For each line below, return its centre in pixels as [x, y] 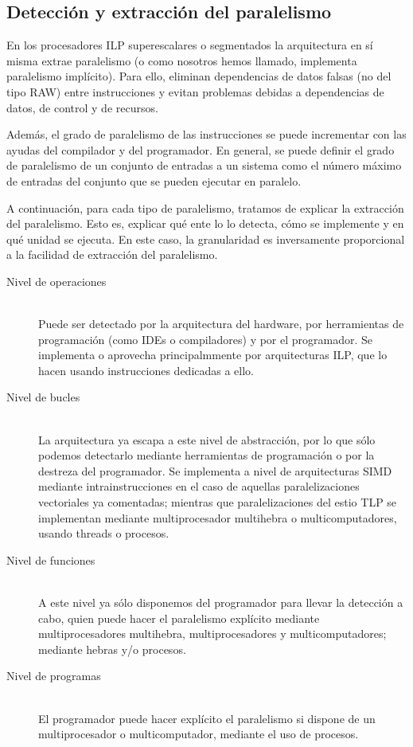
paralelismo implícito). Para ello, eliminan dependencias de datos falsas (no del [199, 76]
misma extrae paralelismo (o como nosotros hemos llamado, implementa [182, 60]
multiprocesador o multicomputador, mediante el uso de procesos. [199, 734]
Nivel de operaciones [56, 281]
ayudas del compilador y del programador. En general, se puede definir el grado [201, 149]
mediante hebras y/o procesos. [112, 649]
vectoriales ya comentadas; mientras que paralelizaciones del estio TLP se [218, 502]
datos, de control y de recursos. [82, 107]
